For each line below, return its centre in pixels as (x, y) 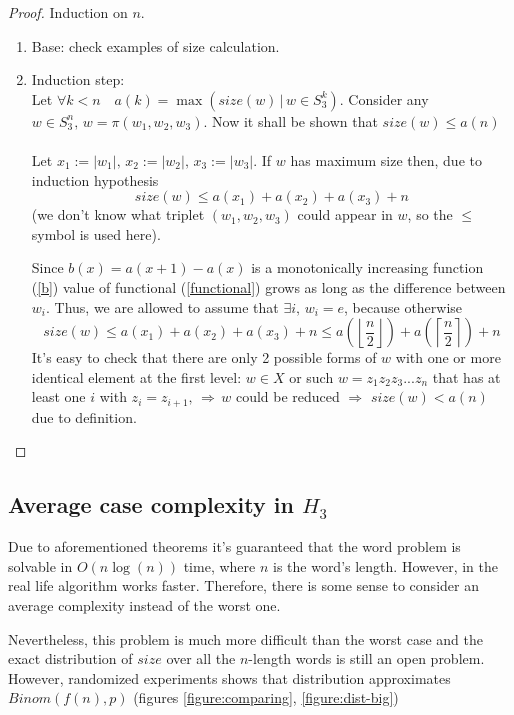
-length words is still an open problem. (366, 658)
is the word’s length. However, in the (385, 565)
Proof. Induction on (68, 12)
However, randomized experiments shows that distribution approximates (229, 677)
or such (311, 376)
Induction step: (78, 79)
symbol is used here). (96, 233)
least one (58, 396)
